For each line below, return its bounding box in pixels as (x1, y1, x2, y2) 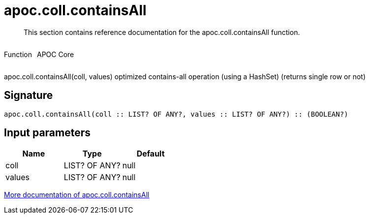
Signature (4, 89, 53, 102)
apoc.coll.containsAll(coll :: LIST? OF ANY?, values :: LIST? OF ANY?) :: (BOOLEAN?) (4, 110, 348, 118)
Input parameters (4, 126, 91, 139)
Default (136, 149, 165, 159)
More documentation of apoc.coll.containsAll (4, 190, 150, 199)
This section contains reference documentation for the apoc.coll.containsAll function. (24, 28, 300, 36)
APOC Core (36, 50, 74, 59)
